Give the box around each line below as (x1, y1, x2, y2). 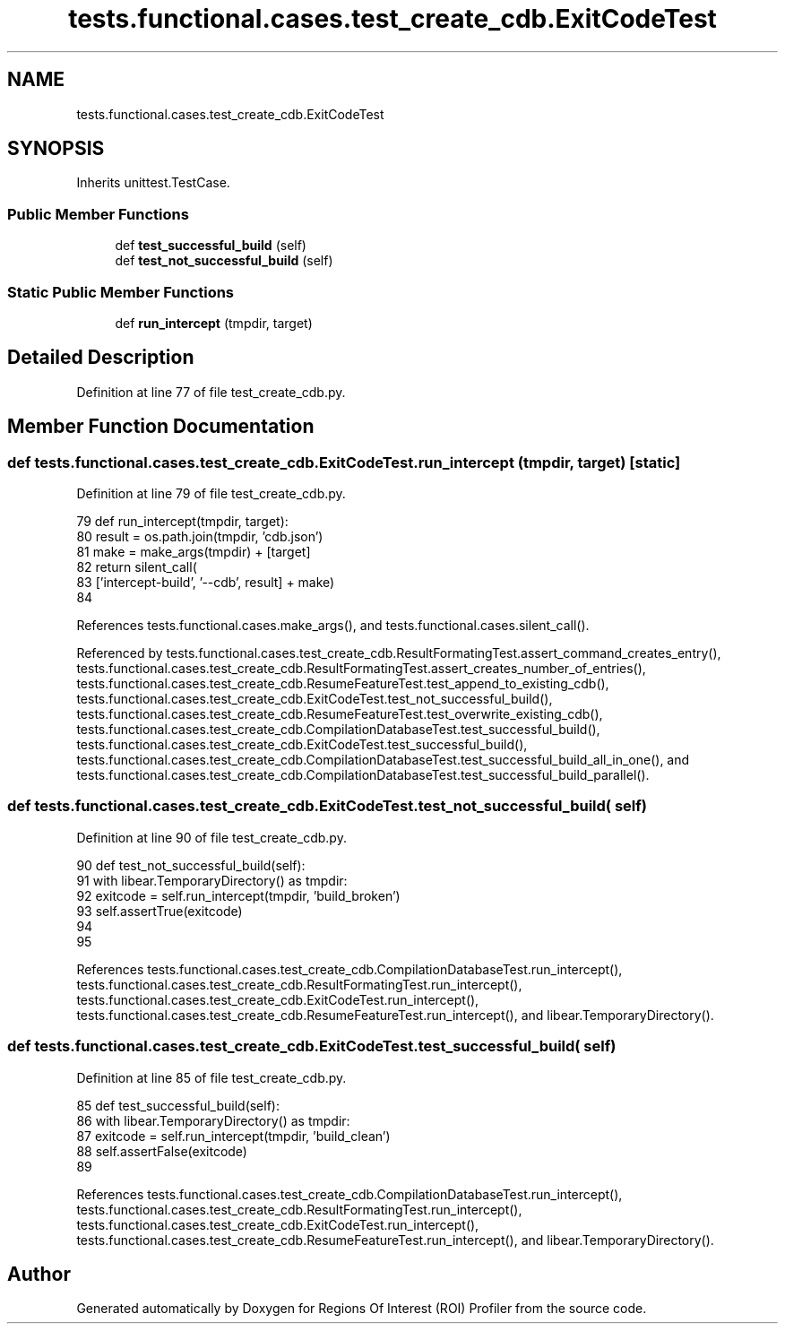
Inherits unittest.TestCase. (76, 175, 230, 191)
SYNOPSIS (7, 137, 105, 160)
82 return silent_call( (76, 559, 197, 575)
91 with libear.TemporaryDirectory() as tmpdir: (76, 872, 348, 888)
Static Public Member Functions (7, 282, 235, 301)
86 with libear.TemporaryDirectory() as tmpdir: (76, 1112, 350, 1128)
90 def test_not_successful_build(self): (76, 857, 306, 873)
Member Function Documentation (7, 415, 315, 438)
